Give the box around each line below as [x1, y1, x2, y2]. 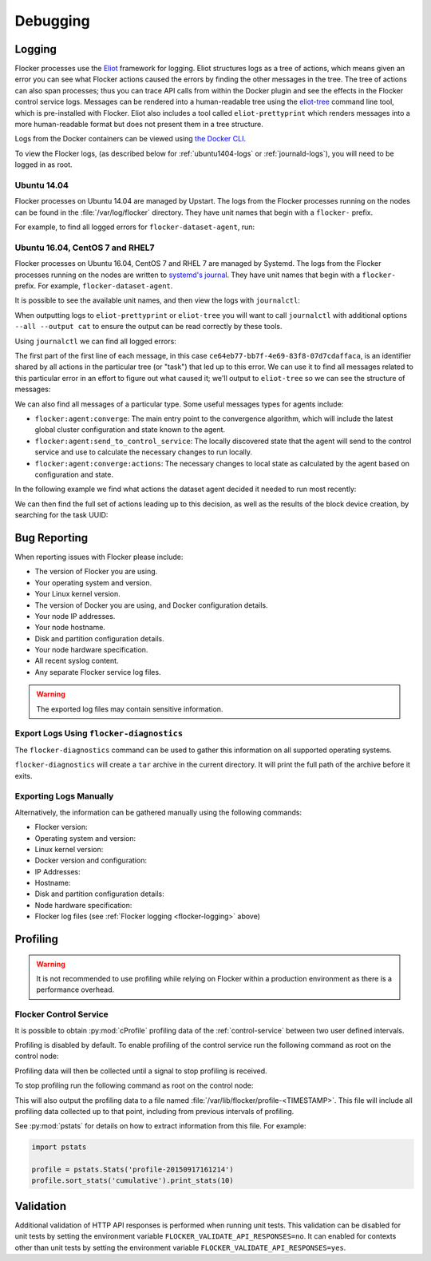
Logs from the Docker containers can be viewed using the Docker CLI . [14, 134, 247, 144]
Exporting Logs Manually [14, 791, 114, 802]
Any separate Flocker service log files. [34, 667, 161, 676]
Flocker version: [34, 823, 88, 832]
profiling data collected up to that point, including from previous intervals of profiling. [14, 1106, 295, 1116]
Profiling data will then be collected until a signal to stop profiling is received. [14, 1066, 267, 1076]
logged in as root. [14, 160, 73, 169]
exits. [14, 771, 33, 780]
